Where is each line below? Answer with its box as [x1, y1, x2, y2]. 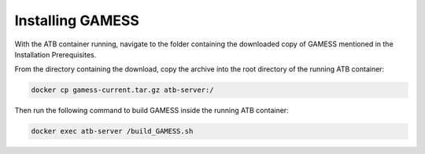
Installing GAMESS [14, 12, 139, 29]
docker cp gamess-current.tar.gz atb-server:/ [31, 86, 214, 94]
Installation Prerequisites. [14, 49, 97, 59]
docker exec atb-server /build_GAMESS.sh [31, 126, 194, 136]
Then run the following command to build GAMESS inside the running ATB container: [14, 106, 289, 115]
